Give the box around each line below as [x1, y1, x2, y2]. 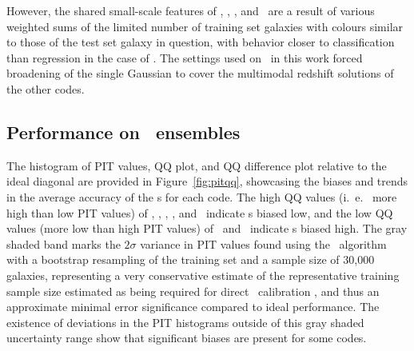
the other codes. [6, 80, 85, 97]
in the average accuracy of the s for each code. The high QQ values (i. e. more [6, 188, 397, 205]
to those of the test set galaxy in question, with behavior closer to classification [6, 34, 395, 50]
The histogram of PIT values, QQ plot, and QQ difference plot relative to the [6, 157, 387, 174]
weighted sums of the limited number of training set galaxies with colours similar [6, 18, 404, 34]
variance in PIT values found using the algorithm [140, 235, 387, 252]
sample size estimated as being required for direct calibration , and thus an [6, 282, 380, 299]
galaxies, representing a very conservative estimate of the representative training [6, 266, 400, 283]
